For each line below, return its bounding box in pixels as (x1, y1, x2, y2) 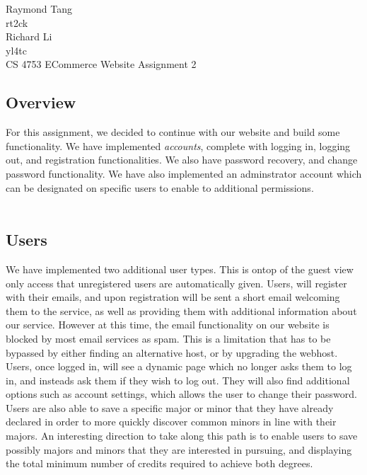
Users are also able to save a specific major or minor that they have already (6, 400, 334, 415)
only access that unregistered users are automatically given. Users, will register (6, 275, 347, 290)
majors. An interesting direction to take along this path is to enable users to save (6, 428, 358, 443)
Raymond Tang (6, 1, 72, 16)
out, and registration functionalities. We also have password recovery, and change (6, 152, 358, 167)
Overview (6, 91, 76, 113)
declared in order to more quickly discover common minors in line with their (6, 414, 337, 429)
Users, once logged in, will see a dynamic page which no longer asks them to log (6, 359, 352, 374)
